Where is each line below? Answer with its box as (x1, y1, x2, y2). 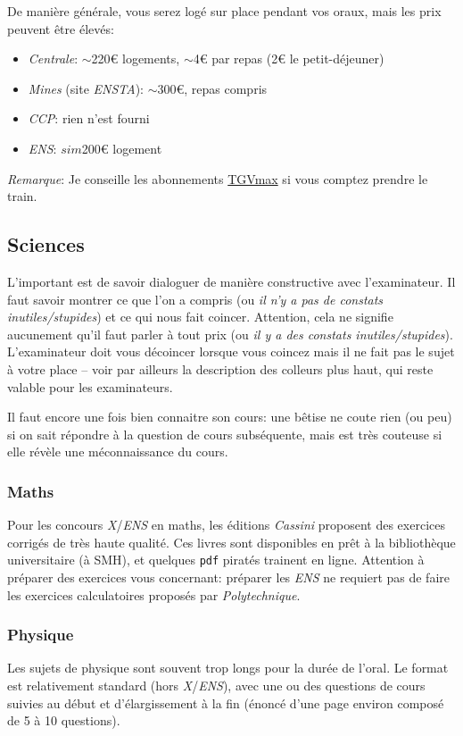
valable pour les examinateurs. (7, 377, 173, 396)
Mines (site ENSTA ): (28, 79, 144, 97)
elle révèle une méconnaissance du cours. (7, 442, 228, 461)
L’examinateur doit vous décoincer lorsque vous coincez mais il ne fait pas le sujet (7, 342, 455, 361)
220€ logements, (91, 49, 180, 68)
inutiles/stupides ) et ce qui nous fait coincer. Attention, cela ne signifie (7, 307, 393, 326)
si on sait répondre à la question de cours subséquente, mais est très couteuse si (7, 424, 442, 443)
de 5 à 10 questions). (7, 711, 120, 730)
